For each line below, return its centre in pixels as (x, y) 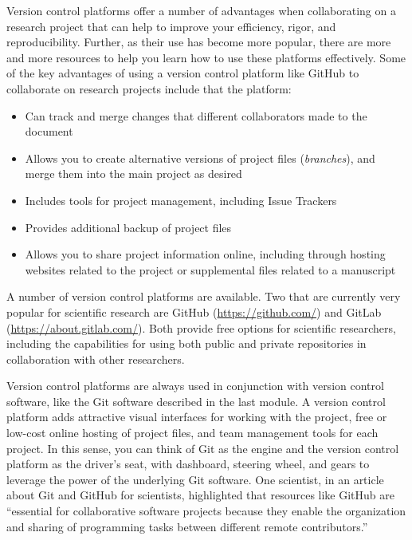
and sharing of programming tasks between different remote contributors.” (187, 526)
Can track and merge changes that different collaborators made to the (196, 115)
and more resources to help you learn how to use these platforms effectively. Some (206, 57)
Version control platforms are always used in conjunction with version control (195, 386)
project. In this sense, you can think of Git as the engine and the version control (203, 448)
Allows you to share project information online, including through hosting (205, 254)
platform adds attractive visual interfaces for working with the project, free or (197, 417)
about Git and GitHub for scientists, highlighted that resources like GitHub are (200, 495)
